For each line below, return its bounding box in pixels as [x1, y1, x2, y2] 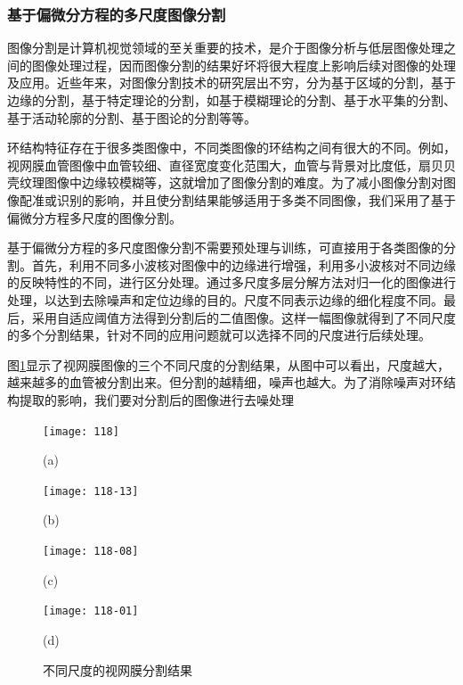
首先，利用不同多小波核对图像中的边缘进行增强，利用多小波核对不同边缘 [31, 255, 456, 274]
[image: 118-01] [43, 605, 139, 618]
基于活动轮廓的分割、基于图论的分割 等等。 [7, 108, 256, 127]
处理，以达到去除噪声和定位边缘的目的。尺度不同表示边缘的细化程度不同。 [7, 290, 443, 309]
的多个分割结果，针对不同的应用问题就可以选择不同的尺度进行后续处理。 [7, 326, 431, 344]
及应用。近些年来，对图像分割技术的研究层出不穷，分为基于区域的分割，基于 [7, 73, 456, 92]
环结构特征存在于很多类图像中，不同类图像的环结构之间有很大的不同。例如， [7, 138, 456, 157]
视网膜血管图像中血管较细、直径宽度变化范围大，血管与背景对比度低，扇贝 [7, 155, 443, 174]
